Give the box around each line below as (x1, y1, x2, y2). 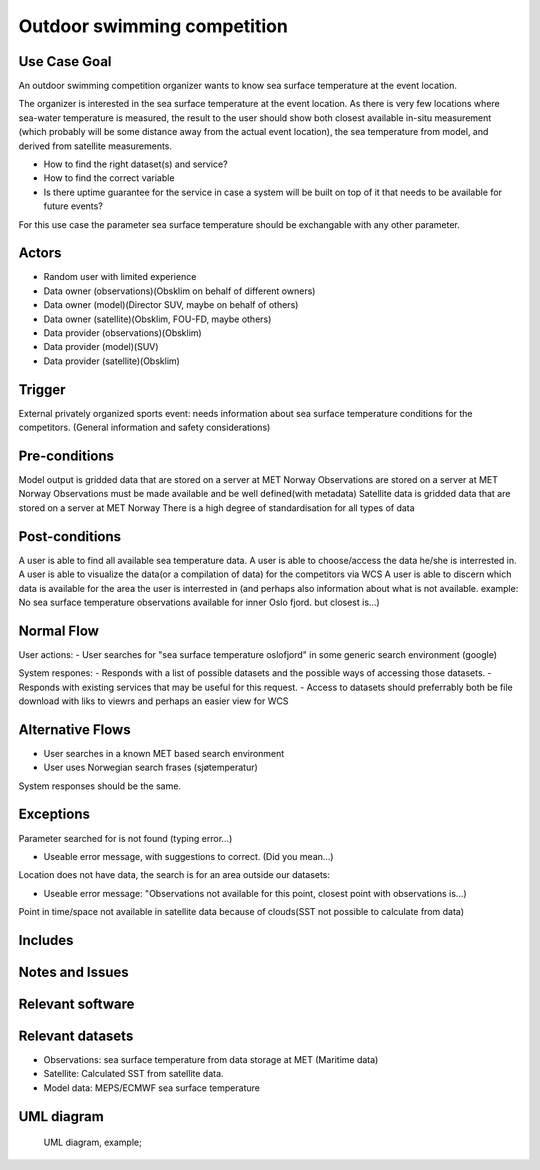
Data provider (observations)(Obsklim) (43, 327, 202, 339)
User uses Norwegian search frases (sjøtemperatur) (43, 761, 259, 774)
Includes (18, 931, 74, 949)
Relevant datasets (18, 1027, 134, 1044)
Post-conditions (18, 528, 122, 545)
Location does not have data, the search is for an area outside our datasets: (18, 869, 330, 881)
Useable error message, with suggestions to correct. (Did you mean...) (43, 850, 334, 862)
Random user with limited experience (43, 271, 197, 283)
